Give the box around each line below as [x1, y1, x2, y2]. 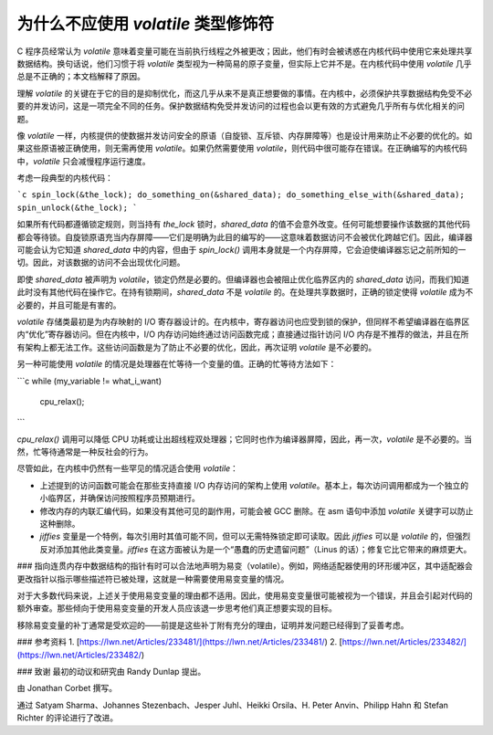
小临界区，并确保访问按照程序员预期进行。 [39, 493, 200, 504]
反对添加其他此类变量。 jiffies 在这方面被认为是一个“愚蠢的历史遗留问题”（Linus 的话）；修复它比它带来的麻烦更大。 [39, 543, 472, 554]
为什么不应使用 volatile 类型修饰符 [16, 14, 274, 34]
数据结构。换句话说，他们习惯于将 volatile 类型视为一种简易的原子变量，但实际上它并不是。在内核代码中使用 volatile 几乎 [16, 58, 472, 68]
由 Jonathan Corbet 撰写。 [16, 683, 118, 694]
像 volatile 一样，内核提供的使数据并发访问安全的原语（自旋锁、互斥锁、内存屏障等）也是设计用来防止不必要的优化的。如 [16, 130, 473, 141]
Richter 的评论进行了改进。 [16, 712, 119, 723]
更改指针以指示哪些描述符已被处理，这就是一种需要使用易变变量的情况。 [16, 573, 289, 584]
